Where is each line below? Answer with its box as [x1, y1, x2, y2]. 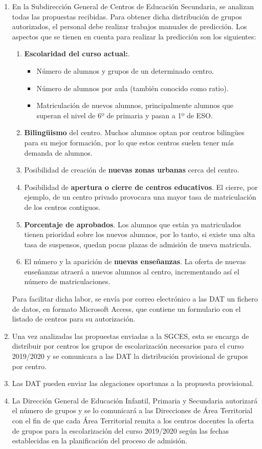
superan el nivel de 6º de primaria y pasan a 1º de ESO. [36, 110, 213, 120]
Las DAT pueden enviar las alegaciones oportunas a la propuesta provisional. [12, 378, 254, 389]
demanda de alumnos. [24, 147, 93, 158]
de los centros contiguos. [24, 201, 101, 212]
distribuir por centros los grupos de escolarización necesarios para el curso [12, 340, 244, 351]
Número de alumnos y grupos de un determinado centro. [36, 65, 214, 76]
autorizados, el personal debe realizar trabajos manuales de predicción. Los [12, 21, 247, 32]
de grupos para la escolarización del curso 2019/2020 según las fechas [12, 425, 229, 436]
